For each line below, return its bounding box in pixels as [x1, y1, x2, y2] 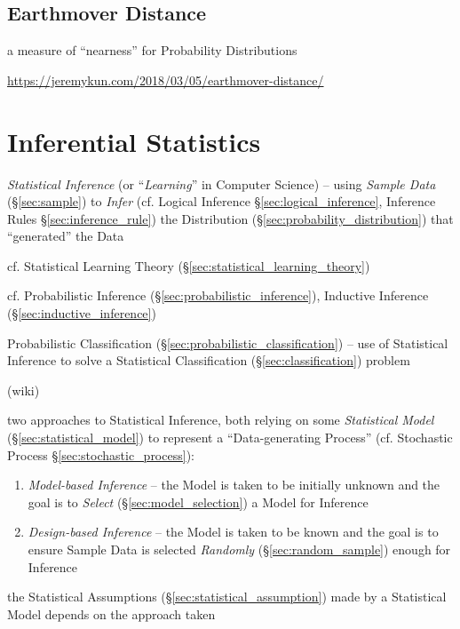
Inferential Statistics [7, 123, 261, 159]
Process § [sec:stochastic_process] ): [7, 445, 194, 464]
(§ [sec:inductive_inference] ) [7, 304, 156, 322]
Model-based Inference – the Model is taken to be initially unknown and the [28, 475, 440, 494]
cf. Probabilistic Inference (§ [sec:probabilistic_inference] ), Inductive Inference [7, 286, 429, 305]
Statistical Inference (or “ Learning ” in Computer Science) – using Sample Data [7, 174, 436, 193]
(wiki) [7, 380, 40, 399]
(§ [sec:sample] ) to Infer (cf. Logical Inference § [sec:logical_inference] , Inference [7, 192, 436, 211]
